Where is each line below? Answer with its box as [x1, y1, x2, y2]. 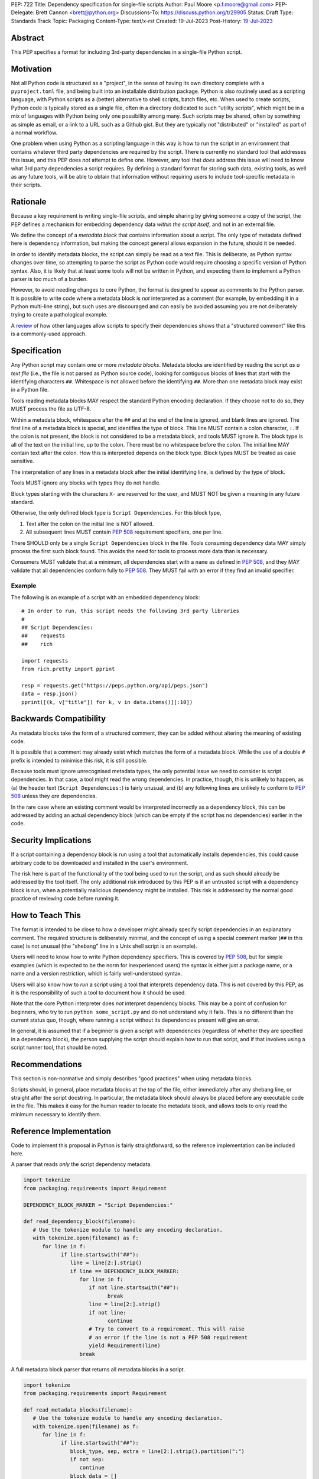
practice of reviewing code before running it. [11, 895, 120, 902]
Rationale [11, 197, 47, 207]
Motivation [11, 64, 52, 74]
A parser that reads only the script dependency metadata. [11, 1161, 152, 1168]
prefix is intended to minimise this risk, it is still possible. [11, 757, 148, 764]
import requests [21, 657, 69, 664]
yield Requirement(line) [89, 1342, 161, 1349]
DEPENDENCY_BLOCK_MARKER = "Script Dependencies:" [23, 1202, 174, 1208]
